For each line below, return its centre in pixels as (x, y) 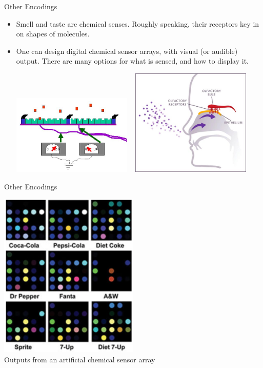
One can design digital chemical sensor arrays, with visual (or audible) (127, 51)
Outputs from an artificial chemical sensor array (80, 359)
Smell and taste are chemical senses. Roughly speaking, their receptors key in (138, 23)
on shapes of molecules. (53, 34)
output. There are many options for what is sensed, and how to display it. (132, 61)
